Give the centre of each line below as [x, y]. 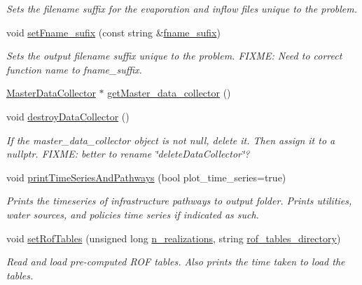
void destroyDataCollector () [68, 116]
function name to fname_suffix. [74, 69]
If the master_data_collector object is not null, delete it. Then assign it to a [171, 140]
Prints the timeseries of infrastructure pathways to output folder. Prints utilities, [179, 201]
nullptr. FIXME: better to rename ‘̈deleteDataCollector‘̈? [128, 154]
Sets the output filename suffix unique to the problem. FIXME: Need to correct [174, 56]
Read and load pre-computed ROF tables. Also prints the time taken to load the [176, 262]
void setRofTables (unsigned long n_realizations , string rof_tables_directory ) [174, 238]
